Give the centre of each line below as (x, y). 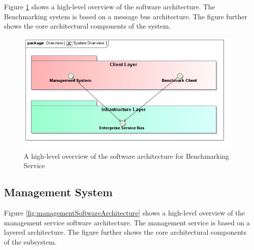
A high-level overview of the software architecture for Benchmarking (127, 156)
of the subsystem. (30, 241)
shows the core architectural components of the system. (87, 26)
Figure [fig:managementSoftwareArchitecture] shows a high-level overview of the (125, 213)
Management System (58, 192)
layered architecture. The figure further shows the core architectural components (125, 232)
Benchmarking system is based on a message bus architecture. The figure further (126, 16)
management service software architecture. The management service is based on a (127, 222)
